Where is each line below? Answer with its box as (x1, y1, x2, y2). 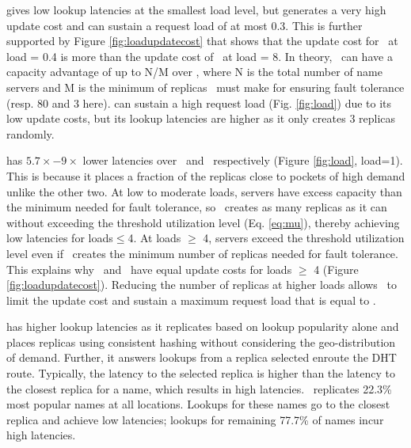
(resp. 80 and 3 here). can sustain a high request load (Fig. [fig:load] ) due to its (6, 94, 392, 111)
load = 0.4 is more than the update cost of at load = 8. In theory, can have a (6, 47, 393, 64)
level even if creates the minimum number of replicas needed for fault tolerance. (6, 245, 398, 261)
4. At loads (127, 230, 181, 246)
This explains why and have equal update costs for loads (6, 260, 292, 277)
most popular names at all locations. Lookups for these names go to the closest (6, 396, 390, 412)
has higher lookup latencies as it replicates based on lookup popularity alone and (6, 318, 399, 335)
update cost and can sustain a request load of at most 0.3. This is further (6, 17, 363, 33)
